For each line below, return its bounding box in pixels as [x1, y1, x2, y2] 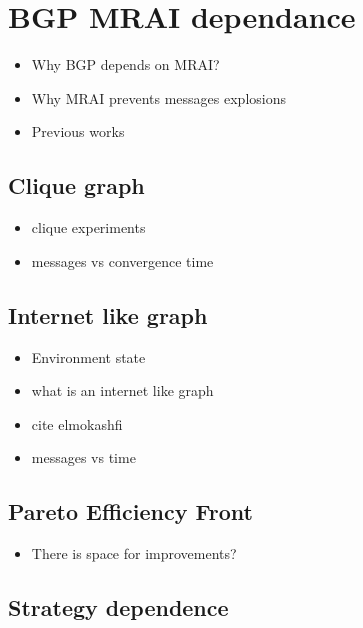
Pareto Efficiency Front [8, 496, 253, 527]
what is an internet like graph [31, 380, 214, 401]
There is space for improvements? [31, 543, 237, 564]
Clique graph [8, 170, 145, 201]
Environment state [31, 346, 146, 367]
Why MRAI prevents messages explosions [31, 87, 287, 108]
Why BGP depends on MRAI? [31, 54, 220, 75]
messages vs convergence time [31, 250, 214, 271]
